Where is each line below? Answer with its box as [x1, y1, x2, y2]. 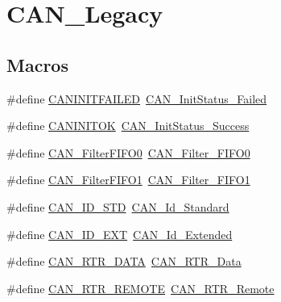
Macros [6, 52, 68, 77]
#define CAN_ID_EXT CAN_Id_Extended [6, 225, 233, 242]
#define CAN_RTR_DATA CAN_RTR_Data [6, 253, 242, 270]
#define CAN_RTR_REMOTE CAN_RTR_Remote [6, 279, 275, 296]
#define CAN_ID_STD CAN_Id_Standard [6, 198, 229, 215]
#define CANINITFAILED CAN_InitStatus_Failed [6, 90, 267, 107]
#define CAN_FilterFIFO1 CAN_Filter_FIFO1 [6, 171, 250, 188]
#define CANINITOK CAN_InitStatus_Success [6, 117, 250, 134]
